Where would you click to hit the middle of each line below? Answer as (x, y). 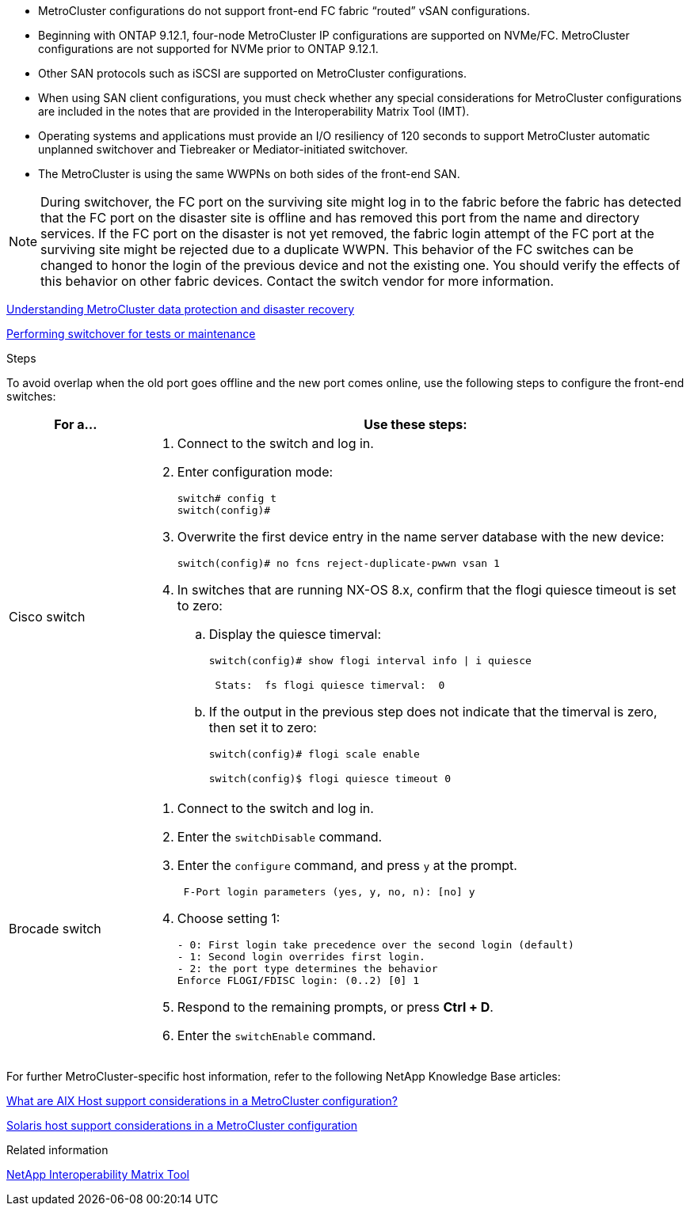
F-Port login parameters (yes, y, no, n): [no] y (329, 892)
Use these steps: (416, 424)
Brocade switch (55, 928)
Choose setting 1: (229, 918)
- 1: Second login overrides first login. (301, 957)
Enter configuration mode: (255, 472)
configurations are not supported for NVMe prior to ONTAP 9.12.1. (208, 49)
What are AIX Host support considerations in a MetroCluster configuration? (202, 1101)
